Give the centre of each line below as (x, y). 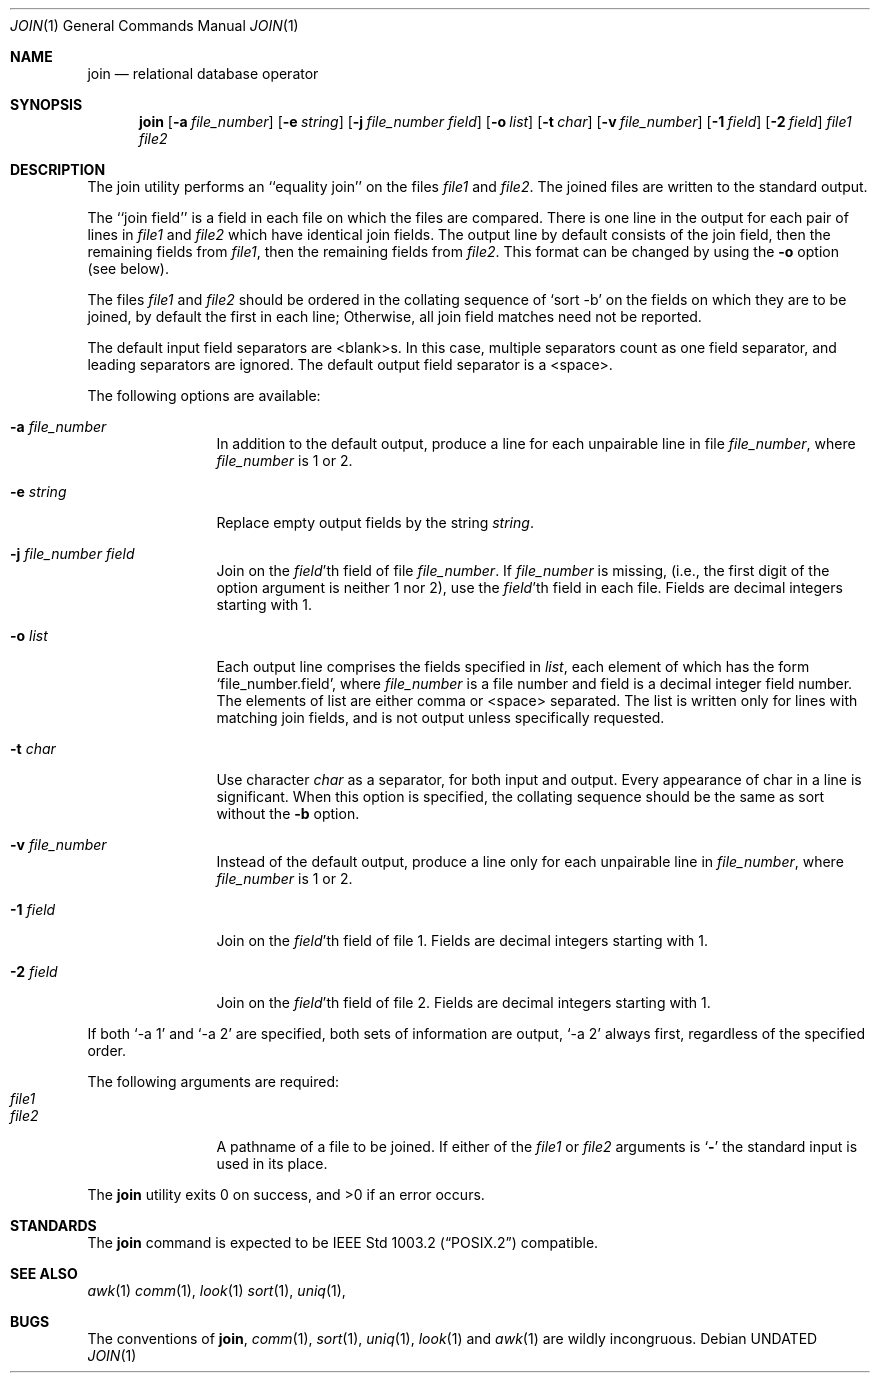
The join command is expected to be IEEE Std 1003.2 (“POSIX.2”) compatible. (343, 1242)
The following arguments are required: (213, 1081)
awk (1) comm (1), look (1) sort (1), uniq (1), (216, 1290)
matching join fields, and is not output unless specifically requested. (440, 717)
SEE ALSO (44, 1273)
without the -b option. (288, 813)
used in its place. (272, 1163)
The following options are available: (204, 395)
